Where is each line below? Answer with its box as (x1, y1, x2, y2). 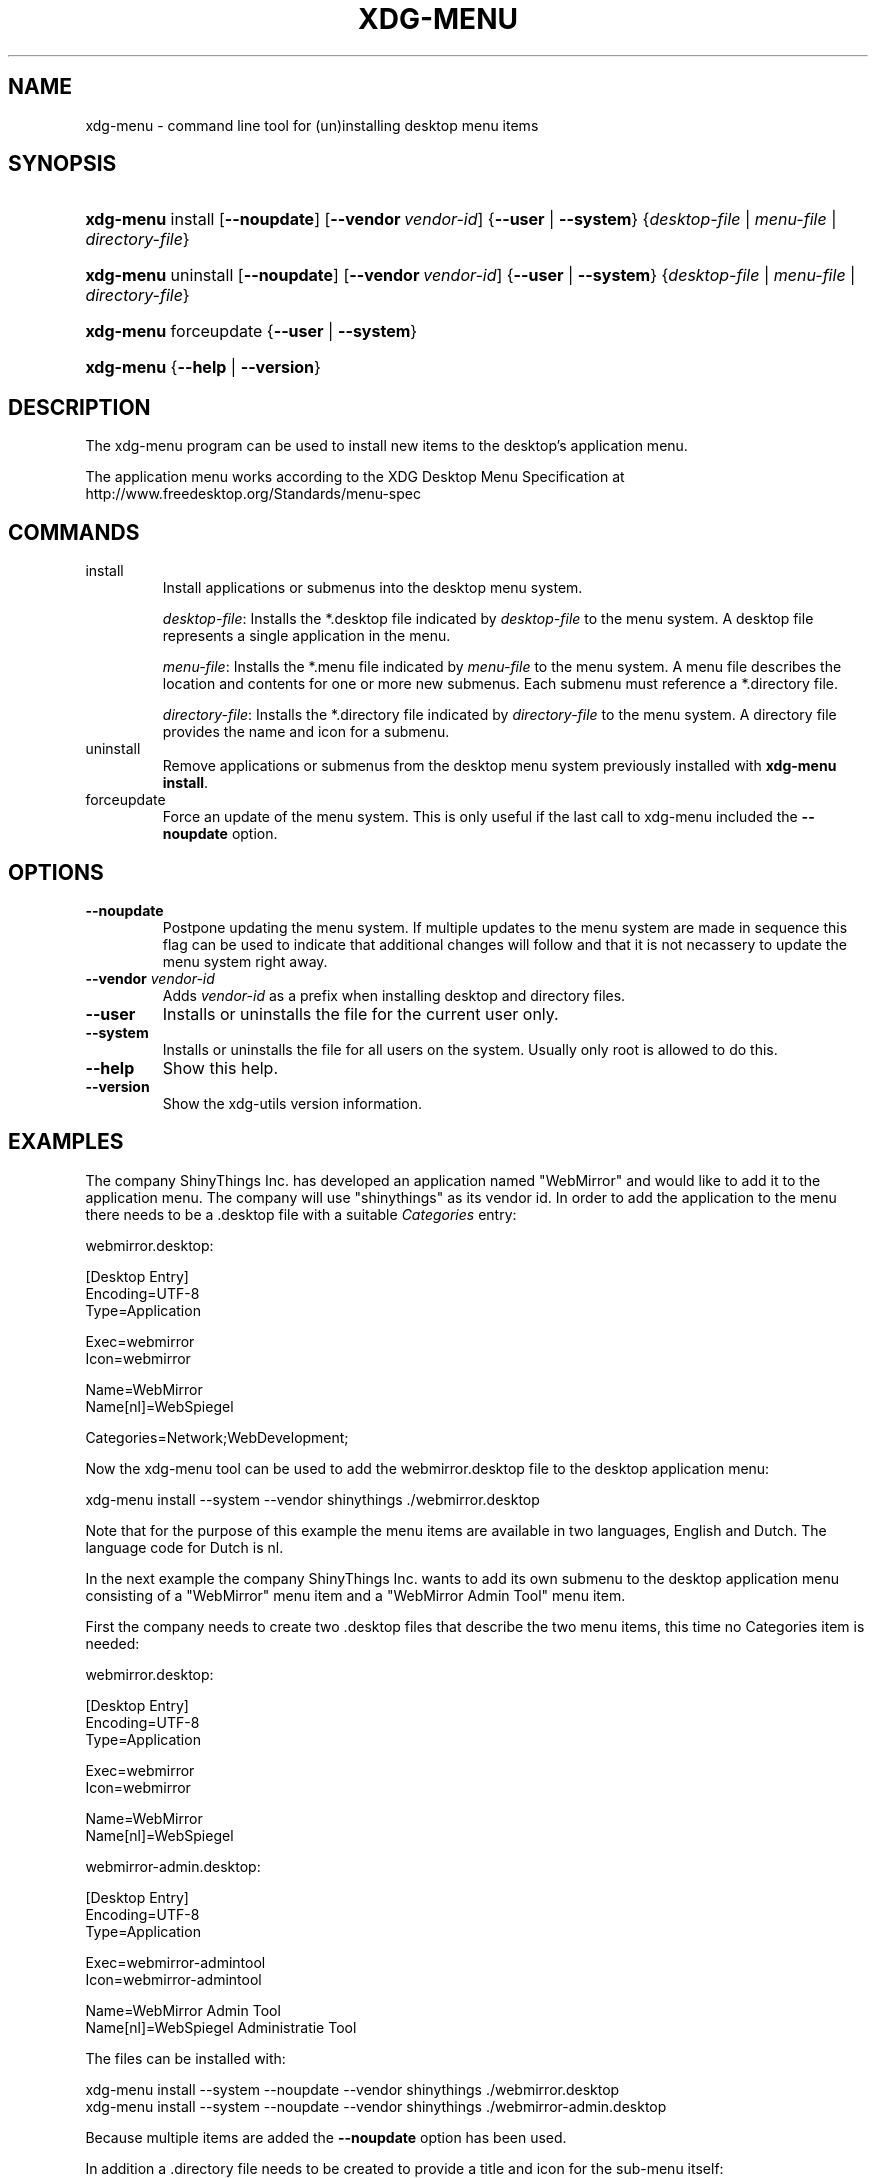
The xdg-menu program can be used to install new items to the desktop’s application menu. (85, 437, 688, 455)
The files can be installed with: (85, 2049, 286, 2067)
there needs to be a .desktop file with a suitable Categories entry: (85, 1205, 517, 1223)
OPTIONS (8, 859, 104, 885)
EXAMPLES (8, 1129, 124, 1155)
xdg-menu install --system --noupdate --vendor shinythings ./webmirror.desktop (85, 2080, 620, 2098)
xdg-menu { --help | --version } (85, 357, 321, 378)
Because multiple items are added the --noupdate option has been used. (85, 2128, 567, 2146)
